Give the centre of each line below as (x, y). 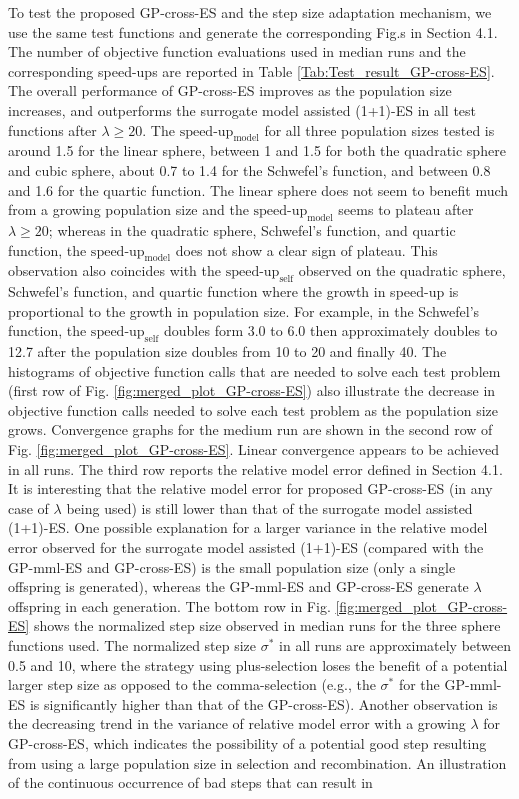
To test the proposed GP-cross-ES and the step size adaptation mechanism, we (250, 12)
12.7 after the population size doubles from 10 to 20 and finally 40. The (227, 351)
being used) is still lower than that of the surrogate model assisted (269, 507)
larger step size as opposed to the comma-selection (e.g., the (192, 684)
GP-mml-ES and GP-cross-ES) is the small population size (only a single (232, 566)
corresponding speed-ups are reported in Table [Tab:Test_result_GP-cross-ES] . (251, 70)
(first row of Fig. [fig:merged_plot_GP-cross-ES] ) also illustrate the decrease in (252, 390)
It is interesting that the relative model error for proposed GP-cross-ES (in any (250, 488)
